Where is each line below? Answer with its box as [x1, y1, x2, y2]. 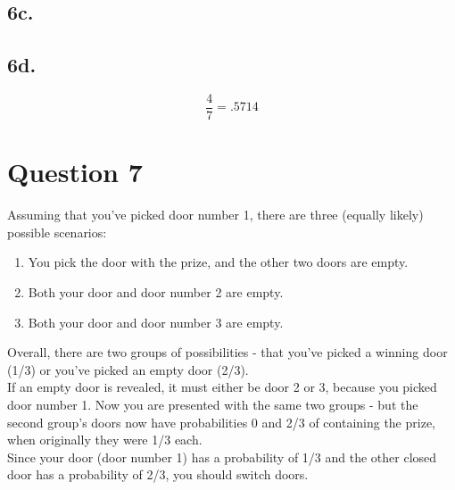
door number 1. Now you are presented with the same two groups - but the [7, 394, 418, 413]
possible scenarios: [7, 222, 107, 241]
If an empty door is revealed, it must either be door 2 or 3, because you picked [7, 378, 437, 396]
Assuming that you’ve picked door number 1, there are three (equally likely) [7, 205, 424, 224]
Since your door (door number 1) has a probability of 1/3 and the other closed [7, 447, 437, 466]
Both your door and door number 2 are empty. [28, 282, 284, 301]
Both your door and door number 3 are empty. [28, 312, 284, 331]
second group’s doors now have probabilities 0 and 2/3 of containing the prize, [7, 412, 435, 431]
